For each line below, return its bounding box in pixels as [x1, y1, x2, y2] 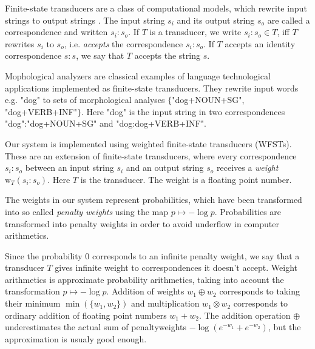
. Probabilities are [214, 205, 282, 218]
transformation [5, 285, 60, 297]
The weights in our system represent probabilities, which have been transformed [5, 193, 302, 206]
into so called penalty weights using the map [5, 205, 169, 218]
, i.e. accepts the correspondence [64, 37, 183, 50]
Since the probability [5, 249, 83, 262]
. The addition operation [198, 308, 291, 321]
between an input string [25, 161, 114, 174]
